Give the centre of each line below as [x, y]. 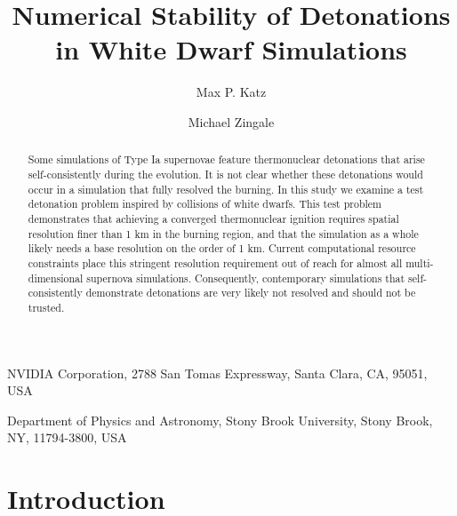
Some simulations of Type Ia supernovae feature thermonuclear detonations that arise [226, 159]
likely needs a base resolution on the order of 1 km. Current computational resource [222, 248]
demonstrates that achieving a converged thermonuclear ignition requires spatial [213, 218]
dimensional [56, 278]
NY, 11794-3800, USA [67, 437]
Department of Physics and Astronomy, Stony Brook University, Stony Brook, [220, 420]
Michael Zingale [231, 121]
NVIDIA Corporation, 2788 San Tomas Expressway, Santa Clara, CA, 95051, [217, 373]
